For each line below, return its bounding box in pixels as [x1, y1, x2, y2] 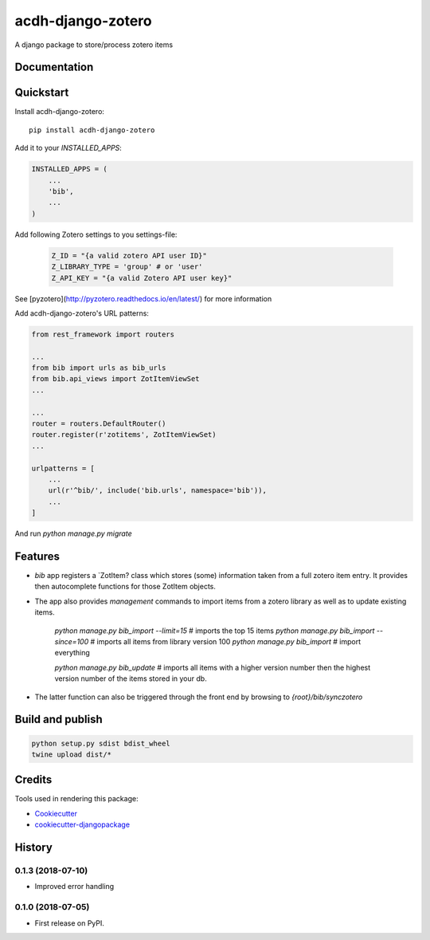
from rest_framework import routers [31, 329, 175, 339]
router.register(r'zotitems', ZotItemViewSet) [31, 431, 217, 439]
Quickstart [14, 86, 69, 100]
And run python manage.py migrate [14, 529, 132, 538]
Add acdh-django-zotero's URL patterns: [14, 308, 149, 318]
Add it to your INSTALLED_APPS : [14, 144, 123, 153]
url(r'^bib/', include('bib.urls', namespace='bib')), [48, 486, 267, 495]
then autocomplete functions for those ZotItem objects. [34, 582, 217, 592]
